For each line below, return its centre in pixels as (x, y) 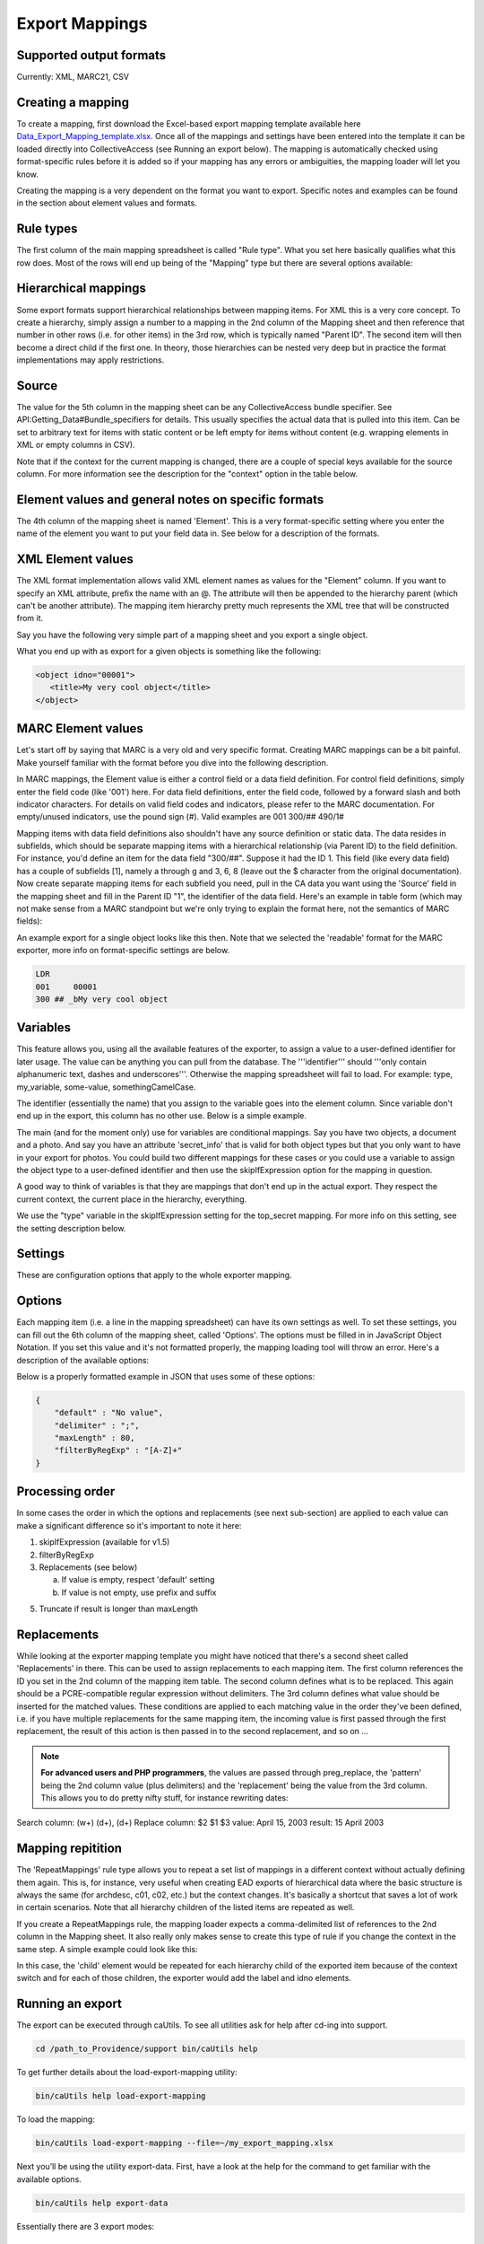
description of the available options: (83, 1360)
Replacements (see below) (88, 1567)
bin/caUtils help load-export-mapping (121, 2096)
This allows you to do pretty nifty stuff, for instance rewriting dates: (164, 1797)
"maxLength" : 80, (95, 1438)
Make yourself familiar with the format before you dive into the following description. (173, 762)
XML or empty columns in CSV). (76, 445)
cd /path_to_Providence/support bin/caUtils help (147, 2049)
